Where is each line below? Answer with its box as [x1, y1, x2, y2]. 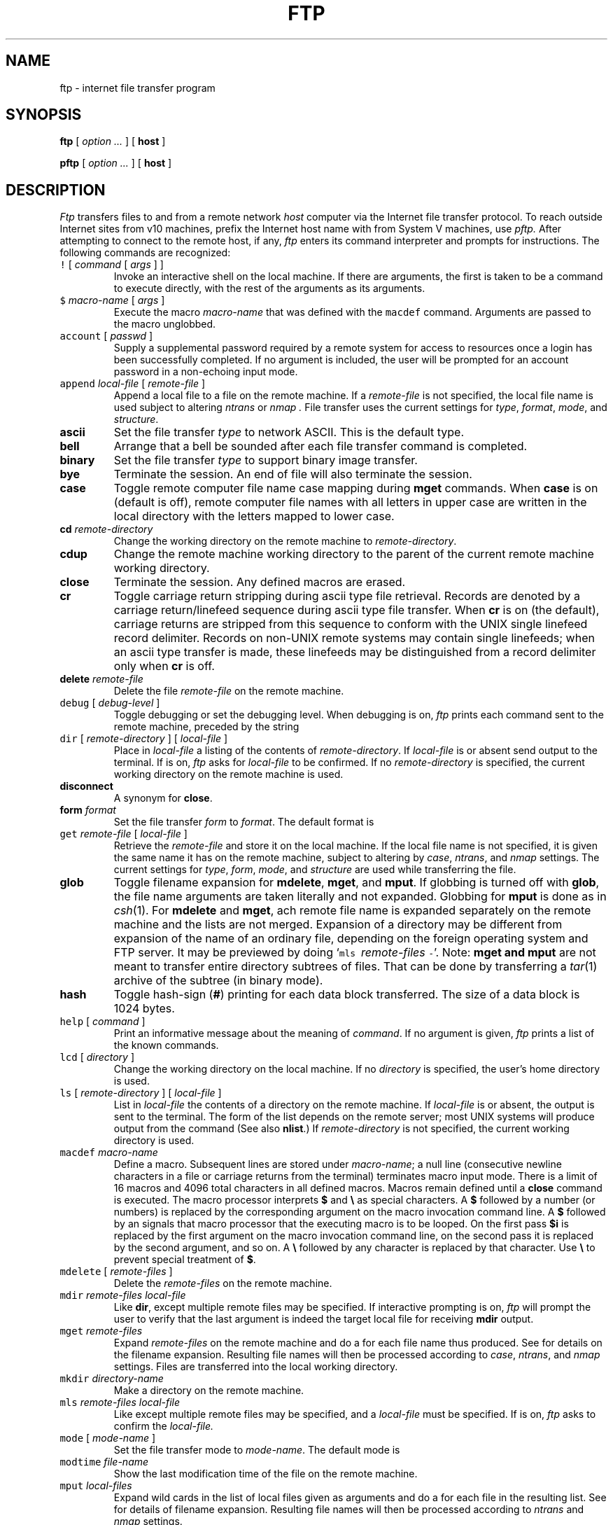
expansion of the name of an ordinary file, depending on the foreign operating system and [113, 931, 589, 946]
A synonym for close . [113, 792, 213, 805]
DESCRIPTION [6, 181, 106, 199]
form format [59, 804, 116, 816]
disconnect [59, 780, 113, 793]
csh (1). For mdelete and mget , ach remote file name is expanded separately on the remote [113, 903, 591, 918]
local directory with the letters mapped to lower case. [113, 509, 395, 524]
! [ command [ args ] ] [59, 258, 164, 271]
